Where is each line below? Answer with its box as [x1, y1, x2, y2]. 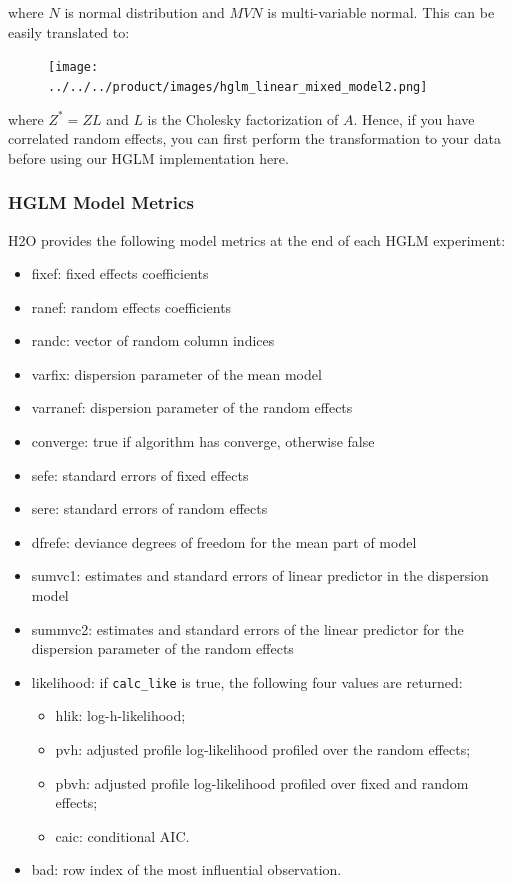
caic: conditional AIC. [55, 825, 190, 846]
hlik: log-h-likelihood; [55, 705, 186, 726]
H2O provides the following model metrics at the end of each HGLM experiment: [8, 229, 506, 250]
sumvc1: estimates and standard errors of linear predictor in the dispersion [31, 565, 489, 586]
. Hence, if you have [353, 108, 475, 129]
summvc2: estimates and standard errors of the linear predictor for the [31, 618, 464, 639]
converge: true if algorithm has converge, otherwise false [31, 431, 375, 452]
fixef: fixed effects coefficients [31, 263, 209, 284]
